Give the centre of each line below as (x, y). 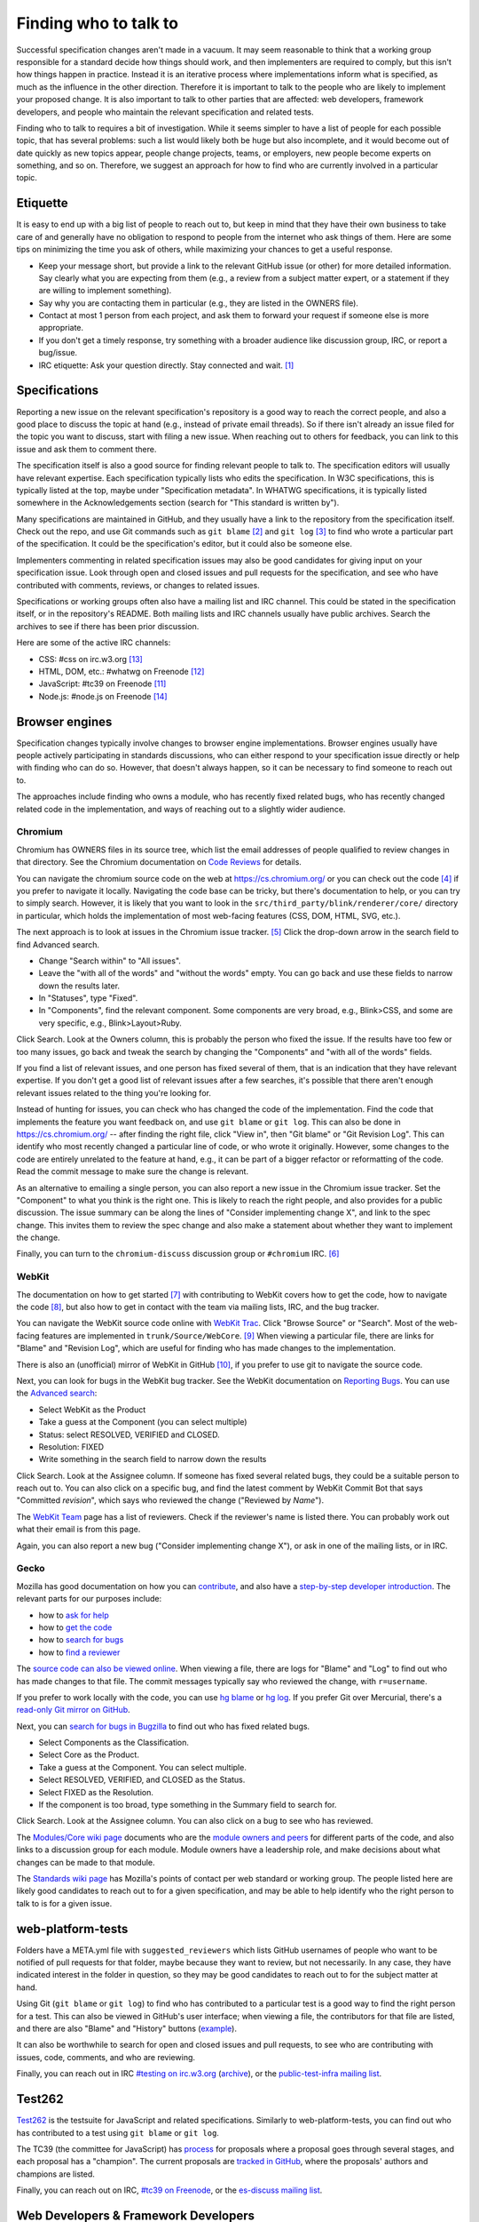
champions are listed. (55, 2174)
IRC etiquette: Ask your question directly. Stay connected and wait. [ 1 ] (166, 365)
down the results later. (79, 986)
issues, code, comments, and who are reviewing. (106, 2057)
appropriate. (61, 328)
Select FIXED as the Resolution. (96, 1792)
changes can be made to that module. (86, 1862)
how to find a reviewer (79, 1652)
